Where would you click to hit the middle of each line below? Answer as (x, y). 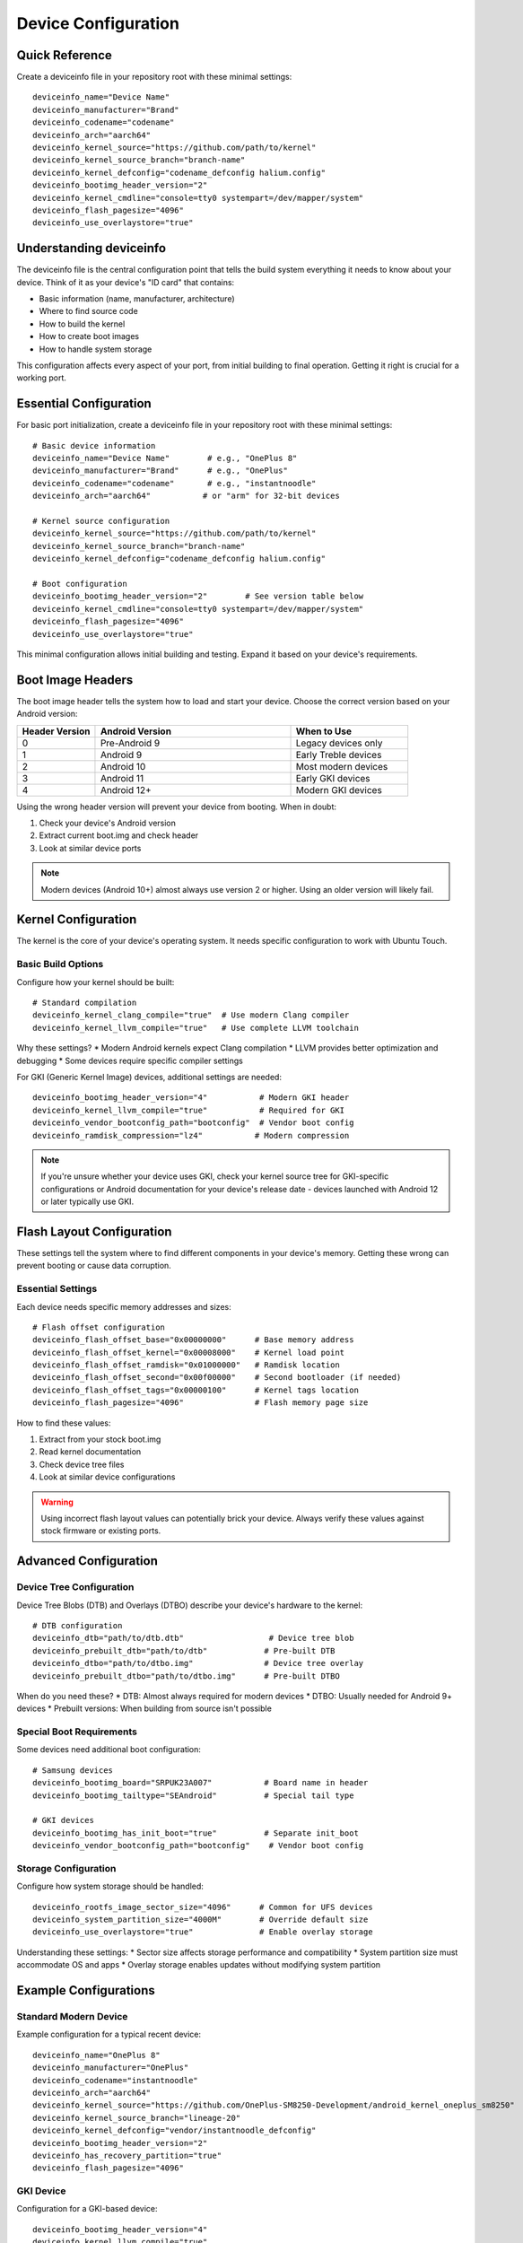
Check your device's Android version (108, 823)
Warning (57, 1502)
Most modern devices (342, 766)
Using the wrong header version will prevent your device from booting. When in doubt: (176, 807)
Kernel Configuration (77, 920)
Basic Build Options (60, 964)
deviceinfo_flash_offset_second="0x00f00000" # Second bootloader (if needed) (217, 1378)
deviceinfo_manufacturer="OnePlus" (111, 2068)
